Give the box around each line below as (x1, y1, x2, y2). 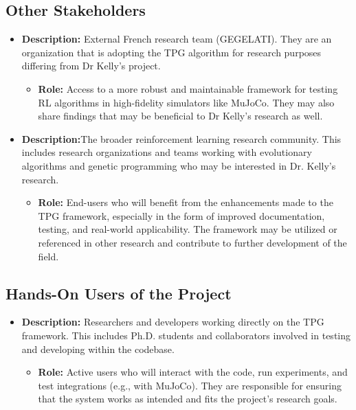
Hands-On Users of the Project (5, 282, 232, 304)
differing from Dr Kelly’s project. (21, 58, 161, 73)
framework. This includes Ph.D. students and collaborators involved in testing (21, 328, 351, 342)
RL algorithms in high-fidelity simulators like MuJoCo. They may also (38, 95, 335, 109)
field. (38, 249, 59, 263)
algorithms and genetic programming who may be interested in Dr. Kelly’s (21, 158, 336, 172)
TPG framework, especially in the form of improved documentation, (38, 208, 325, 223)
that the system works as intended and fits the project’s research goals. (38, 391, 337, 406)
